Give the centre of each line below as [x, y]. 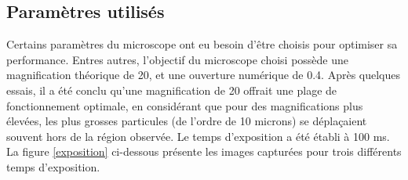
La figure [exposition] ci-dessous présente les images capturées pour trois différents [204, 151]
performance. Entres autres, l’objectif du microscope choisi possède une [178, 59]
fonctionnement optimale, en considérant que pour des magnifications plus [185, 105]
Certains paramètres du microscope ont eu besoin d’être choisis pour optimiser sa [202, 44]
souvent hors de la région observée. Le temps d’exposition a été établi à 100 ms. [198, 136]
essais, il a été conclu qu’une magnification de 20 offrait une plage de [172, 90]
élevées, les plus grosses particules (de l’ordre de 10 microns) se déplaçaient [187, 121]
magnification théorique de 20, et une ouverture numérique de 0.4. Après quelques [204, 75]
